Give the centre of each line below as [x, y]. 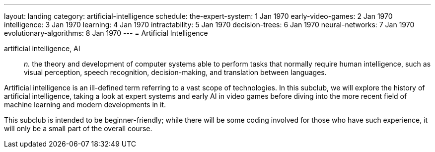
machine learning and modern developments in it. [85, 105]
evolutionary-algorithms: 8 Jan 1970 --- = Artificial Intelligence [106, 33]
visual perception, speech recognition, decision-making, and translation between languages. [175, 72]
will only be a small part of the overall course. [78, 128]
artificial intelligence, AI [42, 48]
